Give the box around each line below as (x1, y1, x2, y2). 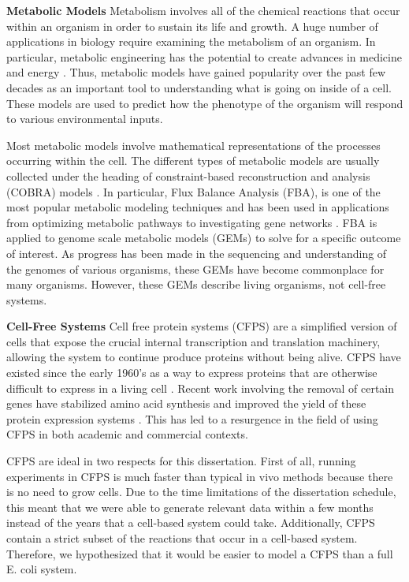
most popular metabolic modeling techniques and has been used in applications (6, 199, 389, 215)
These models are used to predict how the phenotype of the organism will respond (6, 95, 403, 111)
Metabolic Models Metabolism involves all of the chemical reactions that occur (6, 2, 400, 18)
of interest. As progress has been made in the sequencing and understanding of (6, 244, 387, 261)
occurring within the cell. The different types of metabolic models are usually (6, 152, 380, 169)
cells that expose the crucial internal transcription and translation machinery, (6, 333, 381, 349)
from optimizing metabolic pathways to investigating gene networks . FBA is (6, 214, 377, 230)
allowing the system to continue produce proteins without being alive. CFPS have (6, 349, 401, 365)
